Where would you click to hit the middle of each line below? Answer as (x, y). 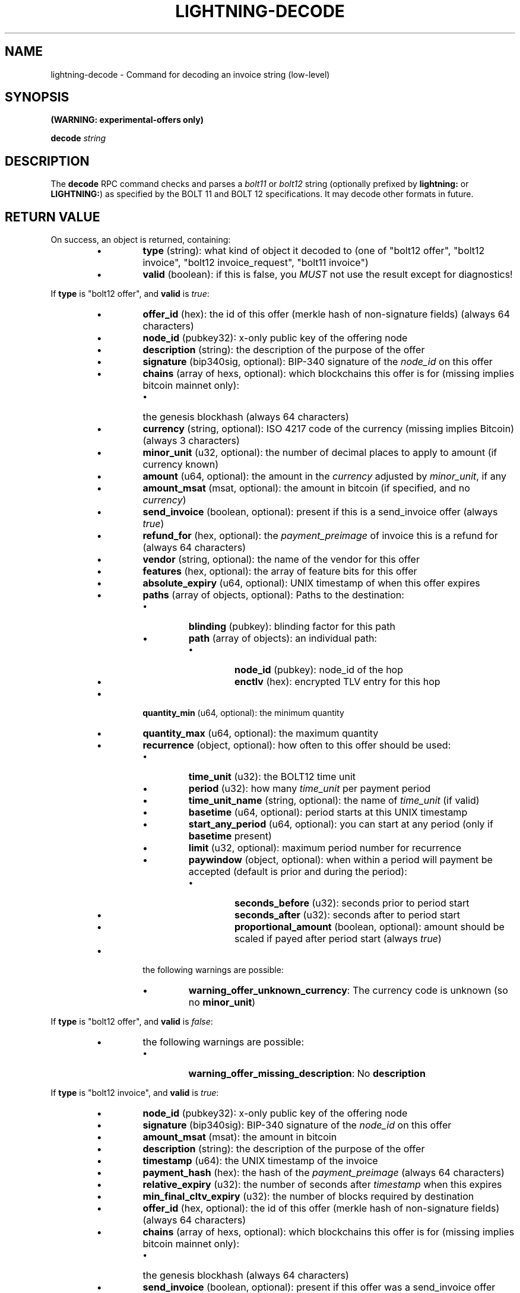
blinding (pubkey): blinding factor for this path (292, 627)
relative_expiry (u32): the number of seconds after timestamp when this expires (322, 1185)
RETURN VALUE (53, 217)
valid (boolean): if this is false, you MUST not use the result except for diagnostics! (328, 275)
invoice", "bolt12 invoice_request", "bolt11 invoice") (256, 263)
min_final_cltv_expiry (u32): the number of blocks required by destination (308, 1197)
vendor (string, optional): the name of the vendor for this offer (281, 560)
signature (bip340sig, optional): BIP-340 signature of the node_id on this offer (318, 362)
